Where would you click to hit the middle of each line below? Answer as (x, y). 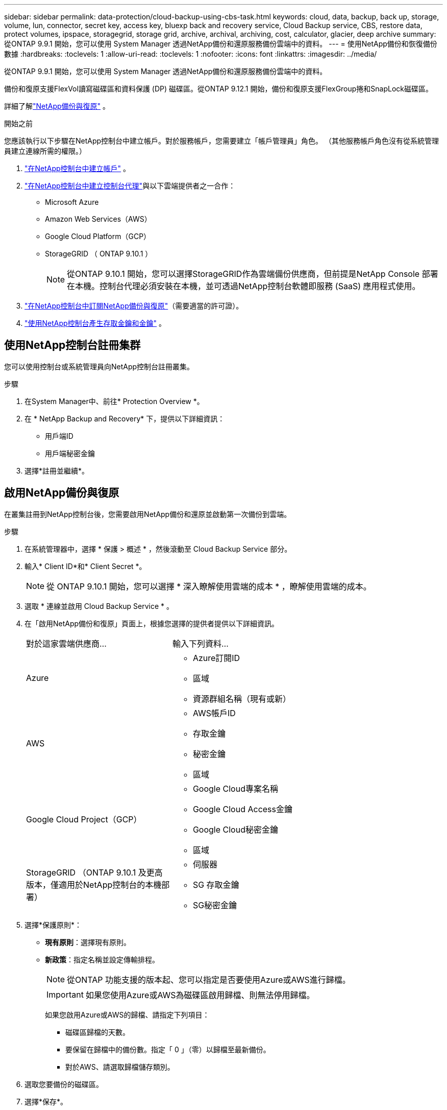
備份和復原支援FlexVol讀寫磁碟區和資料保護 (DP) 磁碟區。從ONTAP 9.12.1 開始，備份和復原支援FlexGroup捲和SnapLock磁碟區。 (219, 89)
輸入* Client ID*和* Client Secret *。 (85, 566)
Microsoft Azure (72, 202)
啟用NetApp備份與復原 (62, 493)
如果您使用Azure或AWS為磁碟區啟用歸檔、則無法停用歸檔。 (200, 995)
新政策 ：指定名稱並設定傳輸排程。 (102, 959)
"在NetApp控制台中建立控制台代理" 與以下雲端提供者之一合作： (130, 186)
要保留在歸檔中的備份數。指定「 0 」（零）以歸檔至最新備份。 (168, 1049)
